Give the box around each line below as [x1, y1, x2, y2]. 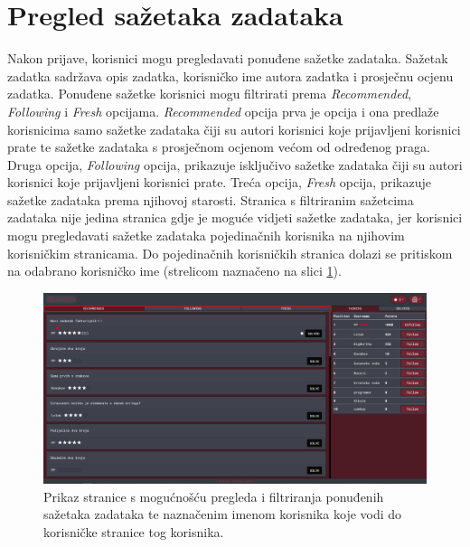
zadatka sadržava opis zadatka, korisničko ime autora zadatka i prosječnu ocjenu [7, 66, 454, 85]
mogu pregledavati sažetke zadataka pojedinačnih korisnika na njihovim [7, 226, 405, 245]
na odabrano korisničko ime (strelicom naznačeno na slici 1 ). [7, 261, 342, 280]
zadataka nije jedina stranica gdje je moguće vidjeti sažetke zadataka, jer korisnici [7, 208, 463, 227]
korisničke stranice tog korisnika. [43, 522, 224, 541]
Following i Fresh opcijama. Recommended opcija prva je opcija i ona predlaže [7, 101, 439, 120]
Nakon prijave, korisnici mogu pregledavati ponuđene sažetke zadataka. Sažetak [7, 49, 448, 68]
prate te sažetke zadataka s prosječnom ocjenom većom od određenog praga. [7, 137, 430, 156]
